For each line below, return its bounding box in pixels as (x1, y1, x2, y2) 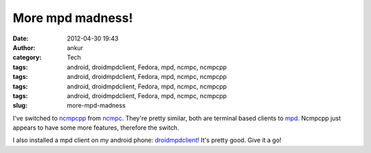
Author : (12, 43, 36, 51)
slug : (12, 102, 27, 110)
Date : (12, 34, 29, 43)
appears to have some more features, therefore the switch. (12, 123, 179, 132)
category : (12, 54, 42, 62)
